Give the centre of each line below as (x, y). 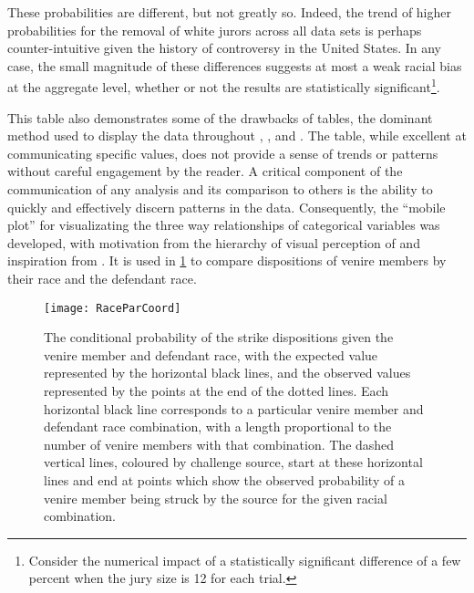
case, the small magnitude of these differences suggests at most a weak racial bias (235, 65)
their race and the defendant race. (102, 278)
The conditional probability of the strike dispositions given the (219, 337)
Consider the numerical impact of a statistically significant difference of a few (245, 560)
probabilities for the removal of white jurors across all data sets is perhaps (215, 30)
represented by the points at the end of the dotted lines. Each (216, 390)
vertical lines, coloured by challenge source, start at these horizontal (233, 462)
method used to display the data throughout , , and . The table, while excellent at (237, 135)
